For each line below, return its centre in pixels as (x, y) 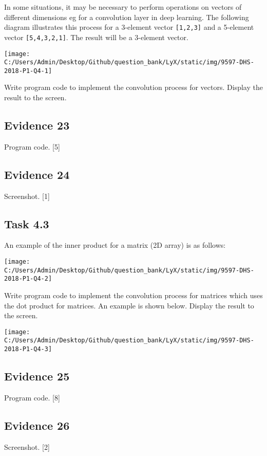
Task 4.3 (27, 223)
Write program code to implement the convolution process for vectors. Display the (133, 87)
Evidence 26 (37, 425)
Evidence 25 (37, 376)
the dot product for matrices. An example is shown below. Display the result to (129, 305)
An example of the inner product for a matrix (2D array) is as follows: (115, 245)
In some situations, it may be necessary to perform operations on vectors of (123, 7)
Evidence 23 (37, 125)
